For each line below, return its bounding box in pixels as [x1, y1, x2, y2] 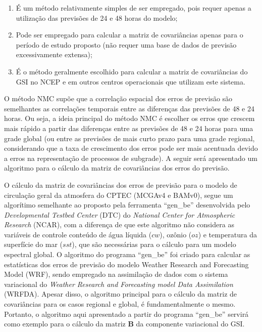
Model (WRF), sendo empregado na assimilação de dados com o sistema [4, 269, 228, 279]
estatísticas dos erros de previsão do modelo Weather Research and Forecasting [4, 259, 249, 269]
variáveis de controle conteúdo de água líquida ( [4, 229, 152, 239]
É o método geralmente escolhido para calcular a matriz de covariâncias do [16, 66, 248, 76]
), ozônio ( [160, 229, 192, 239]
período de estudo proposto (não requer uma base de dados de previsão [16, 39, 237, 50]
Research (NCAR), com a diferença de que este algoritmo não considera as [4, 219, 234, 230]
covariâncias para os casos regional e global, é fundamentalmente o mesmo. [4, 299, 236, 309]
